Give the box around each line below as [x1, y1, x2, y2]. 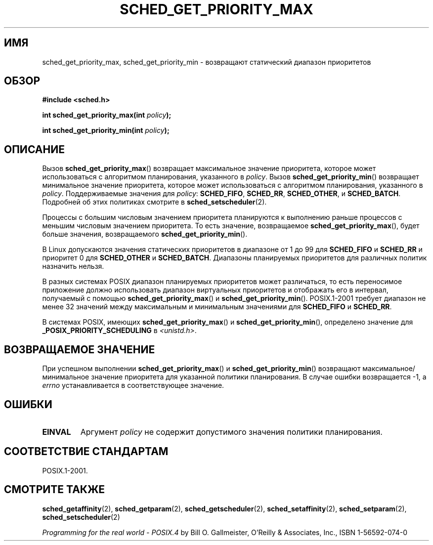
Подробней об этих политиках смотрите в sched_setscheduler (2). [42, 198, 267, 207]
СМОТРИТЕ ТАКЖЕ [4, 483, 105, 496]
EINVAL [42, 426, 71, 437]
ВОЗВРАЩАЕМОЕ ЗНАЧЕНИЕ [4, 343, 155, 356]
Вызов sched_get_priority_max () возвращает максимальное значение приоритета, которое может [42, 164, 376, 173]
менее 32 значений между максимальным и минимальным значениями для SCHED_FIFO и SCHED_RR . [42, 302, 392, 311]
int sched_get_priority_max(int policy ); [42, 111, 172, 120]
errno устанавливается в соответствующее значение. [42, 381, 224, 390]
